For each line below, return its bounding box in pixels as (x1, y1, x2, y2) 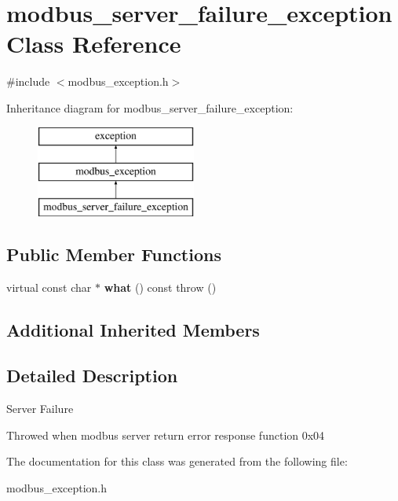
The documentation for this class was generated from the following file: (6, 453, 348, 470)
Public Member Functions (6, 241, 221, 266)
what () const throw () (104, 278, 217, 295)
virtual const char (6, 278, 92, 295)
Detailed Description (6, 363, 178, 388)
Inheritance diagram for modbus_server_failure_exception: (6, 99, 294, 116)
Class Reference (6, 28, 181, 60)
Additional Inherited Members (6, 317, 260, 341)
